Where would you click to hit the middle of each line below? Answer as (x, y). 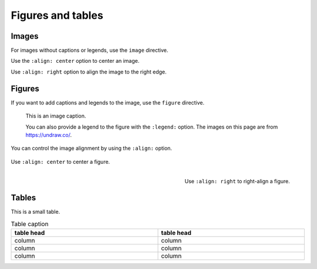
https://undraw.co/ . (49, 134)
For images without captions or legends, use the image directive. (90, 51)
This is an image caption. (56, 116)
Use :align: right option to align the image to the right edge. (89, 72)
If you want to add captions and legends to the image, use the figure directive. (108, 102)
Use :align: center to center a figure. (60, 162)
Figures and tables (57, 15)
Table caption (30, 224)
